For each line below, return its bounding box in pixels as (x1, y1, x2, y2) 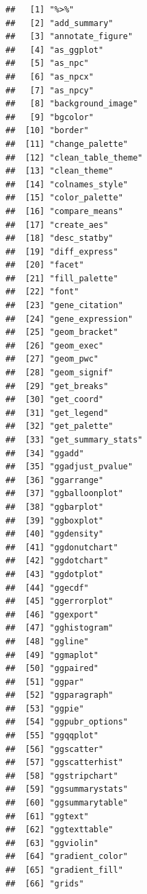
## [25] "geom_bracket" (5, 327, 118, 338)
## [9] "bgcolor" (5, 112, 94, 122)
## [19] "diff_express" (5, 246, 118, 257)
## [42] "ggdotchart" (5, 556, 109, 566)
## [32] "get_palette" (5, 421, 113, 432)
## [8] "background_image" (5, 99, 138, 109)
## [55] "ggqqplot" (5, 731, 99, 741)
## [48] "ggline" (5, 636, 89, 646)
